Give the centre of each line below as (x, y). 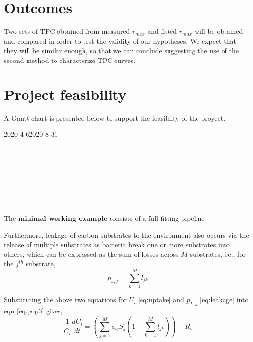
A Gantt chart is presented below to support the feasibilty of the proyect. (115, 117)
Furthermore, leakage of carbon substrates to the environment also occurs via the (126, 234)
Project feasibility (65, 94)
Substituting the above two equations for (65, 299)
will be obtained (219, 31)
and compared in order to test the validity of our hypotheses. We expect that (120, 41)
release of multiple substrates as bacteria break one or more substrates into (117, 244)
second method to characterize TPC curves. (70, 60)
